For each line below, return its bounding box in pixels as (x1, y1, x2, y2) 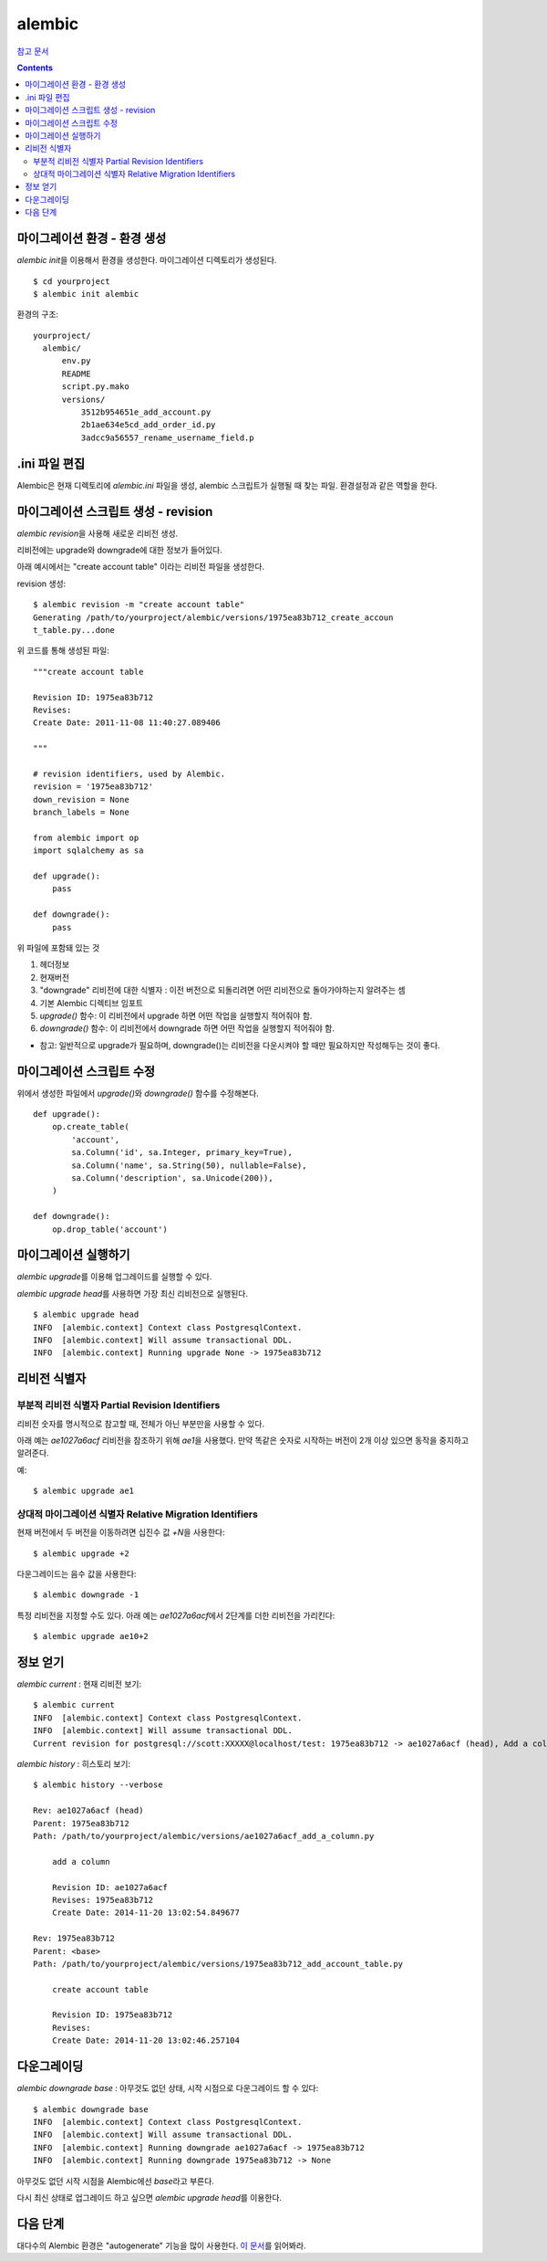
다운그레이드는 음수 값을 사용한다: (16, 1569, 137, 1580)
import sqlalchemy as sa (33, 846, 144, 856)
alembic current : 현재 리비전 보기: (16, 1678, 141, 1689)
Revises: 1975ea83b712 (51, 1895, 154, 1905)
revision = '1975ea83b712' (33, 782, 154, 792)
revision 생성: (16, 578, 67, 589)
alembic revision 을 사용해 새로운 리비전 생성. (16, 528, 179, 539)
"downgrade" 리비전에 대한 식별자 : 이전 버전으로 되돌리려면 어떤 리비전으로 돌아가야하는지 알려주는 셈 (39, 984, 406, 995)
